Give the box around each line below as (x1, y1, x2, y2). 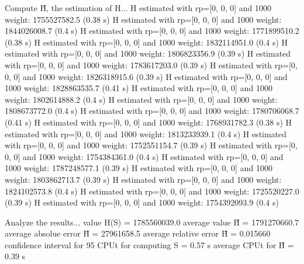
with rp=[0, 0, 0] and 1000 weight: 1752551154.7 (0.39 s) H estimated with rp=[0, (5, 139, 298, 151)
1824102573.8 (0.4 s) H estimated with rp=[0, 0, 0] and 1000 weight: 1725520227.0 (5, 185, 299, 197)
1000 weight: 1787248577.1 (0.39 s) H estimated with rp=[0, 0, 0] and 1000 (5, 162, 272, 174)
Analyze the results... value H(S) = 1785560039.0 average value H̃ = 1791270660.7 (5, 216, 299, 228)
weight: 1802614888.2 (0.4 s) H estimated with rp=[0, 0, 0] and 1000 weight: (5, 93, 278, 105)
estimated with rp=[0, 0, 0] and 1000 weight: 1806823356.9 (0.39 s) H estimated (5, 47, 291, 60)
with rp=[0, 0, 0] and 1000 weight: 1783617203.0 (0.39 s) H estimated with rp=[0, (5, 58, 298, 71)
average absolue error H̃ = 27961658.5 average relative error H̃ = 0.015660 (5, 227, 271, 239)
